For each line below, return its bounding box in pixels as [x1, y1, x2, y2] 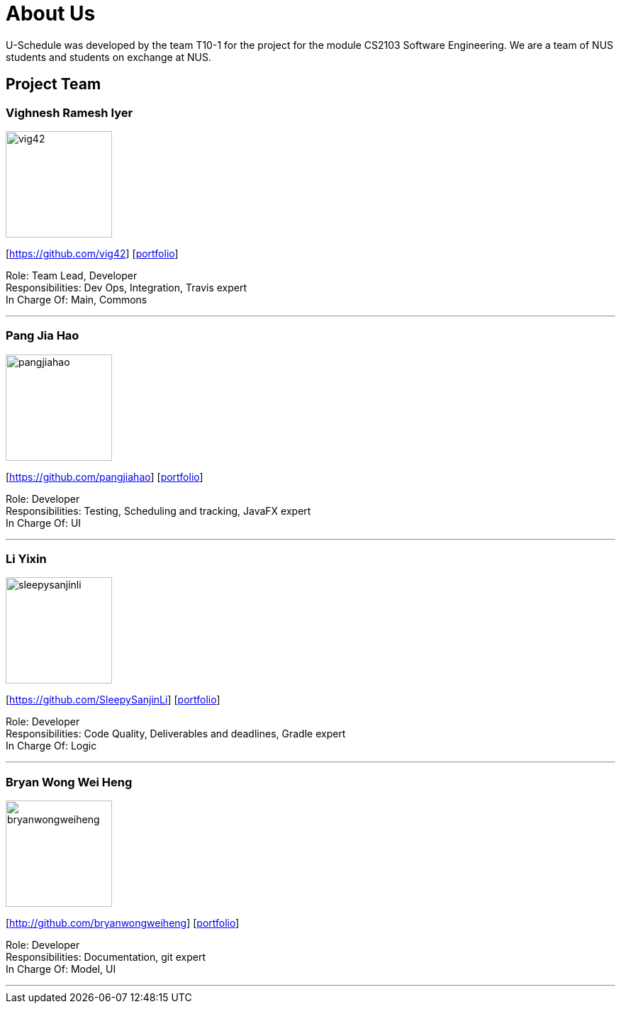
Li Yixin [6, 552, 47, 567]
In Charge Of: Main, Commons [6, 293, 147, 306]
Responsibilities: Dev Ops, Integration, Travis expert [6, 281, 247, 294]
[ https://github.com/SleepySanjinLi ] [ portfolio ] [6, 693, 220, 706]
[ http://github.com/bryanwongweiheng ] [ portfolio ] [6, 917, 240, 930]
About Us [6, 1, 96, 26]
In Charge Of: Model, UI [6, 963, 116, 976]
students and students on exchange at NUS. [6, 50, 211, 63]
